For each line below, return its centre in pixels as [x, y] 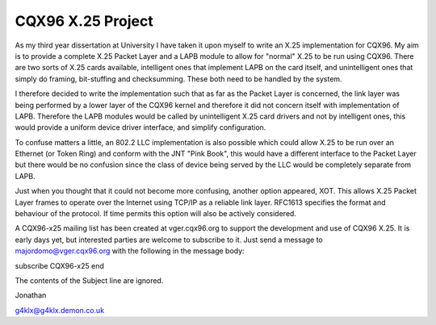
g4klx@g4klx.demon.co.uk [60, 310]
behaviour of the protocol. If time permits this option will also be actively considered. [155, 214]
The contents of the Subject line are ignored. [89, 280]
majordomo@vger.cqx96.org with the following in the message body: [130, 251]
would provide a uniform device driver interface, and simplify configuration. [140, 127]
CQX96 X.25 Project [84, 21]
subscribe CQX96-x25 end [60, 265]
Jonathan [31, 295]
